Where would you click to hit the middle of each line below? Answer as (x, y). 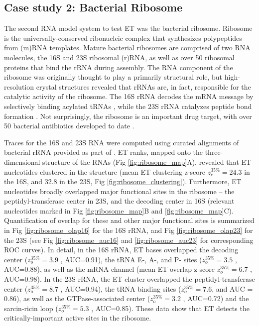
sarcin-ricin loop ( (31, 308)
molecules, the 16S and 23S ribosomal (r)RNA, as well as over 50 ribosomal (119, 57)
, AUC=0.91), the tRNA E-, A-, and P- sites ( (131, 259)
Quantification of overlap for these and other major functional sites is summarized (129, 220)
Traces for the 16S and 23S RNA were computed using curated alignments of (122, 142)
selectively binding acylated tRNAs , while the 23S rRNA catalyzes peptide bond (128, 106)
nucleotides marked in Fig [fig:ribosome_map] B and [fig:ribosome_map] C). (119, 210)
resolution (19, 86)
